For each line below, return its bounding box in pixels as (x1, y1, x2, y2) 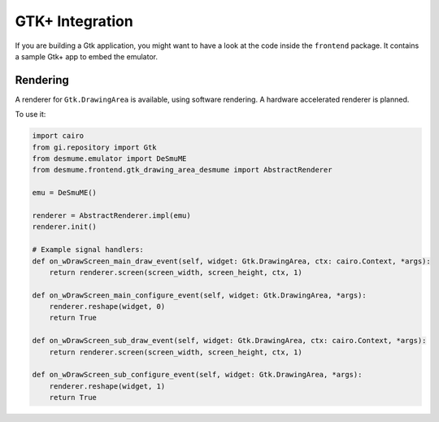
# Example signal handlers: (32, 245, 144, 255)
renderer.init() (32, 222, 98, 232)
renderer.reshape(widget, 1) (49, 381, 166, 390)
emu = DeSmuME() (32, 188, 98, 198)
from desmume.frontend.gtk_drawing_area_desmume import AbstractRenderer (32, 165, 333, 175)
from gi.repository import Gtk (32, 142, 158, 152)
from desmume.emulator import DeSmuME (32, 154, 187, 163)
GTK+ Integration (15, 12, 133, 30)
